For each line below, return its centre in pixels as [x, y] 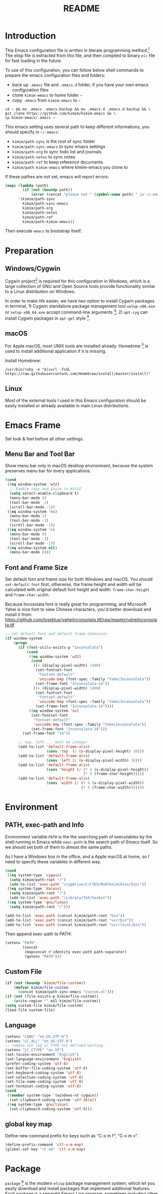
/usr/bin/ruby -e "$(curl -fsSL [38, 369]
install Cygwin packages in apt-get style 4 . [48, 318]
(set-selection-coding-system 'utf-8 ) [44, 1077]
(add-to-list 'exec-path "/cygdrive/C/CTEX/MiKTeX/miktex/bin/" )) [78, 884]
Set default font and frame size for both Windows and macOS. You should [79, 579]
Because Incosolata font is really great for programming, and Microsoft [76, 604]
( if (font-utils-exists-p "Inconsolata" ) [60, 647]
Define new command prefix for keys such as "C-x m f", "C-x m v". [72, 1136]
